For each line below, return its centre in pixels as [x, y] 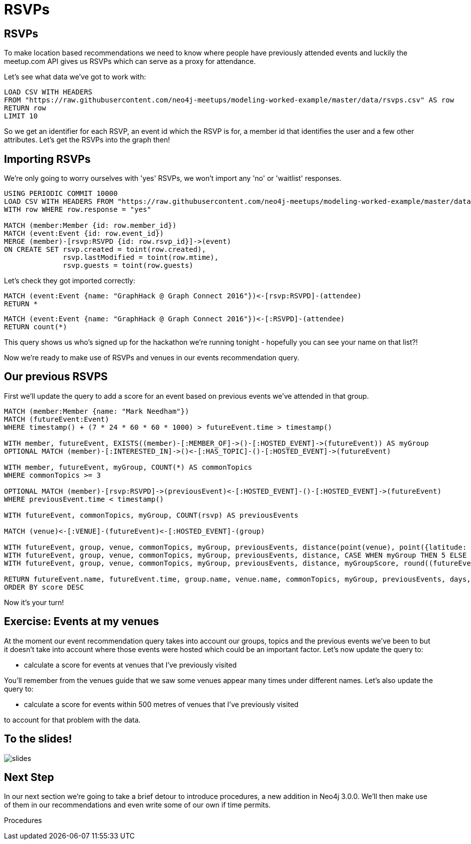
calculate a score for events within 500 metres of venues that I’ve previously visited [161, 704]
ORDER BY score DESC [44, 587]
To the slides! [38, 739]
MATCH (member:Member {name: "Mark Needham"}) [97, 411]
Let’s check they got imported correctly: [70, 281]
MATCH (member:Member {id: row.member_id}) [90, 226]
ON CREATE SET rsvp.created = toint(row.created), [105, 250]
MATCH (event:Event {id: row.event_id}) [84, 234]
